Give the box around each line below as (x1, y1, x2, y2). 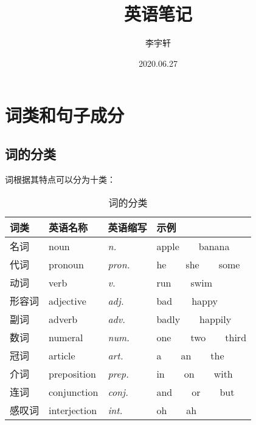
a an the (156, 348, 224, 362)
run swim (156, 275, 213, 290)
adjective (49, 293, 86, 308)
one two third (156, 330, 247, 344)
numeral (49, 330, 83, 344)
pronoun (49, 257, 84, 271)
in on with (156, 366, 233, 381)
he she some (156, 257, 240, 271)
